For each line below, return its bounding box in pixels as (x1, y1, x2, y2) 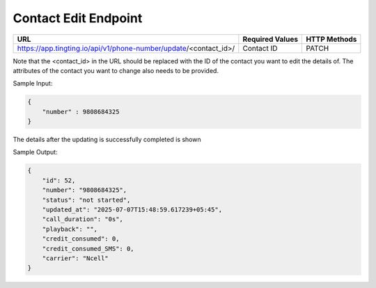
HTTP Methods (306, 34, 357, 44)
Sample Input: (13, 79, 53, 88)
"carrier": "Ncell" (42, 254, 109, 262)
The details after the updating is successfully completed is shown (13, 136, 201, 144)
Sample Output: (13, 148, 58, 157)
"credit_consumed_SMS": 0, (42, 244, 135, 253)
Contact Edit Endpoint (13, 10, 143, 26)
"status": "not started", (42, 195, 131, 204)
